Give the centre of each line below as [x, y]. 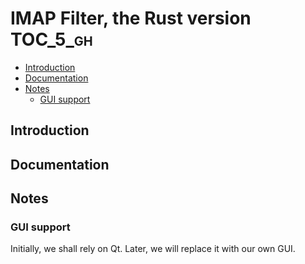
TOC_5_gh [51, 39]
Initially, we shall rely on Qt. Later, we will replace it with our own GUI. [153, 249]
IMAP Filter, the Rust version [131, 18]
